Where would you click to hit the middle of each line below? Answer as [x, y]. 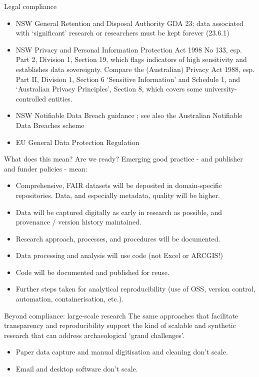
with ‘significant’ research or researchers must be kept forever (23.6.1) [122, 33]
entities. [60, 98]
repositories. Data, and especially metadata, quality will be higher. [118, 195]
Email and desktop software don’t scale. [77, 369]
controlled [31, 98]
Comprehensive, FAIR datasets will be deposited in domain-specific [119, 185]
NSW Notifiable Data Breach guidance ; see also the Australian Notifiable [129, 115]
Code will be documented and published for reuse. [92, 272]
